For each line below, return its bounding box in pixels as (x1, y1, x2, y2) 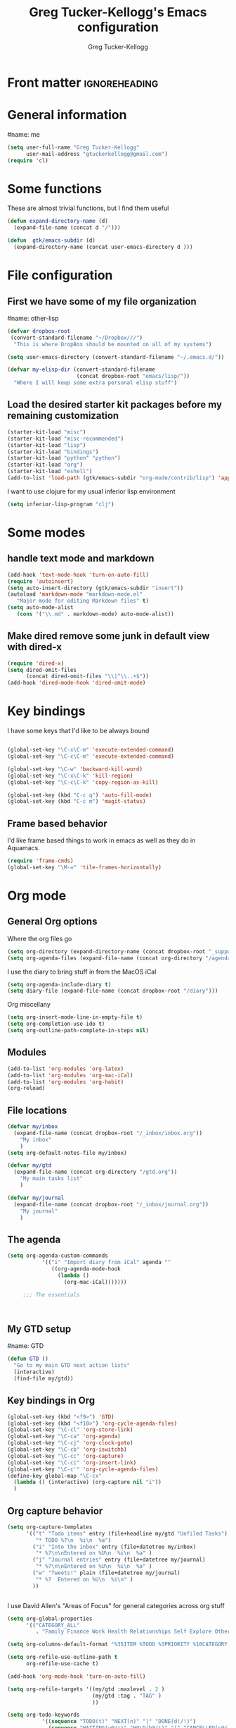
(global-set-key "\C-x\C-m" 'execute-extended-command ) (7, 747, 174, 754)
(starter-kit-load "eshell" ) (7, 468, 93, 475)
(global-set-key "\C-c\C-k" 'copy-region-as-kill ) (7, 778, 159, 786)
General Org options (7, 916, 98, 928)
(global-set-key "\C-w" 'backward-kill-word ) (7, 766, 143, 773)
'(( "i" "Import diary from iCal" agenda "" (41, 1259, 171, 1266)
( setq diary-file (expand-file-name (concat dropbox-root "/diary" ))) (7, 988, 218, 995)
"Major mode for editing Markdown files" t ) (16, 597, 150, 605)
